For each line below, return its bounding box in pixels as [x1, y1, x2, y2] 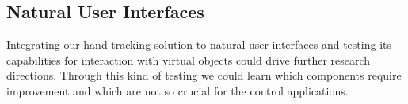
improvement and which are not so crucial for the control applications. [6, 82, 349, 98]
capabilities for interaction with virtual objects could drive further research [6, 51, 371, 68]
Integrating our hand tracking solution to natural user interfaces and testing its [6, 36, 391, 53]
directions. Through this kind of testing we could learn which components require [6, 67, 402, 84]
